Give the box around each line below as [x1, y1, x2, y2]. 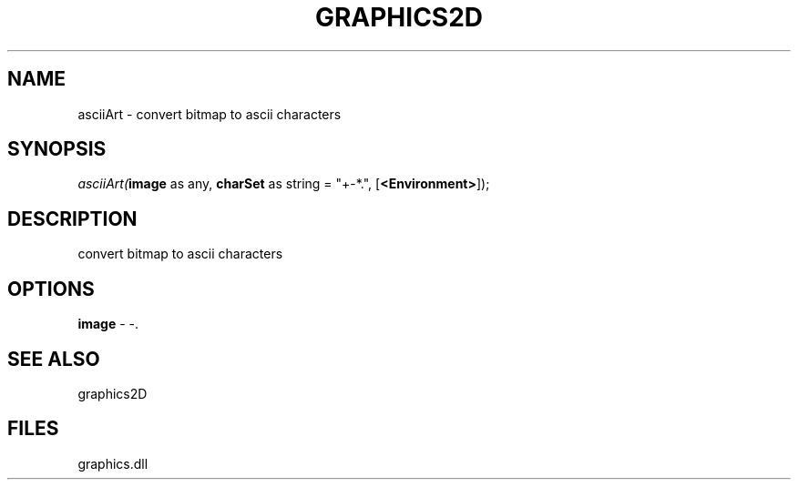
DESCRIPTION [7, 207, 138, 230]
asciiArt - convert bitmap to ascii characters [77, 106, 342, 122]
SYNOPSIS [7, 137, 107, 161]
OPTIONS [7, 277, 95, 300]
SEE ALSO [7, 347, 100, 370]
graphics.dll [77, 455, 148, 472]
